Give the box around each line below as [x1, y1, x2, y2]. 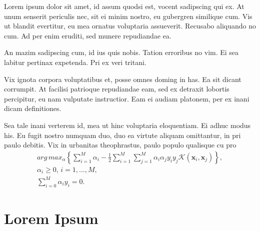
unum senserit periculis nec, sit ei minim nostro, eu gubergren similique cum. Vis [4, 10, 252, 21]
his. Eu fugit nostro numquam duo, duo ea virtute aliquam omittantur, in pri [4, 129, 241, 140]
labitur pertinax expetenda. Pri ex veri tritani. [4, 56, 146, 67]
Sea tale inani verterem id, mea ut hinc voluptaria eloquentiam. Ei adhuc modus [4, 119, 251, 130]
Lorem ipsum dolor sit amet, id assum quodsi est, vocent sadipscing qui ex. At [4, 1, 244, 11]
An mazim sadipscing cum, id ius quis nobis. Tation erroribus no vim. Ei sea [4, 47, 239, 57]
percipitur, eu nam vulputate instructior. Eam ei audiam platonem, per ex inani [4, 93, 249, 103]
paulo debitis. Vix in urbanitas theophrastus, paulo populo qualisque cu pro [4, 139, 236, 150]
